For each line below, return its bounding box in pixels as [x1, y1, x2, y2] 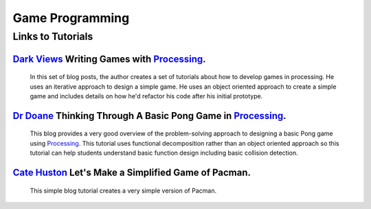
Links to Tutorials [12, 30, 93, 43]
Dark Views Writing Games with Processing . [12, 53, 206, 65]
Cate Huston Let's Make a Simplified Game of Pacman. [12, 167, 251, 178]
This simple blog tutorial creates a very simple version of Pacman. [30, 186, 216, 195]
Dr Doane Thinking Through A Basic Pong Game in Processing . [12, 110, 286, 122]
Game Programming [12, 10, 130, 25]
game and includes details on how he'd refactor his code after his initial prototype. [30, 92, 263, 100]
